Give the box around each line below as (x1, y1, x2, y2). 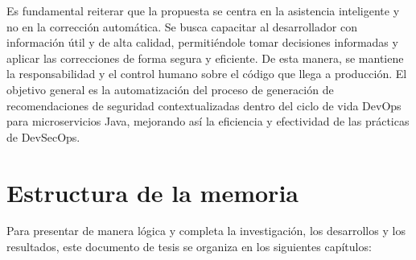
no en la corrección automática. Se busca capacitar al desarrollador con (6, 18, 357, 35)
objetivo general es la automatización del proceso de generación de (6, 80, 334, 97)
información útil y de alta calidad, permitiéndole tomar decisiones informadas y (6, 34, 398, 51)
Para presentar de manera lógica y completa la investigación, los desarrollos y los (6, 222, 406, 239)
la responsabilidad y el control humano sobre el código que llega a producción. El (6, 65, 407, 82)
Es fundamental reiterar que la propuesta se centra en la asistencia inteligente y (6, 2, 400, 19)
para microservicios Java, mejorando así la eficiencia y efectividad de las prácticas (6, 113, 410, 130)
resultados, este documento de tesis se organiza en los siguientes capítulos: (6, 238, 372, 255)
